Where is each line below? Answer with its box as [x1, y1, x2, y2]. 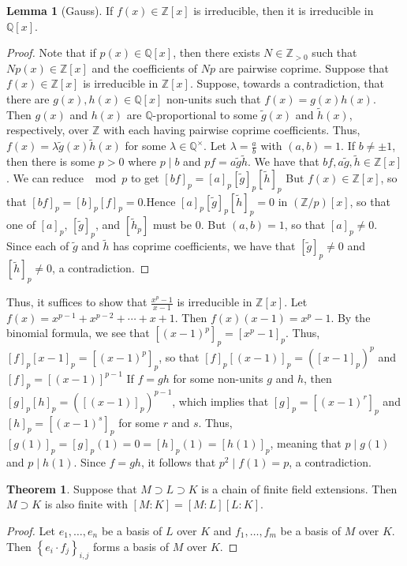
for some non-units [173, 369, 263, 386]
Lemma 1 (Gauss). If [6, 2, 114, 18]
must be [152, 216, 192, 233]
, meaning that [270, 435, 342, 452]
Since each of [6, 238, 69, 254]
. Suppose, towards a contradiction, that [189, 75, 384, 92]
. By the [330, 309, 371, 325]
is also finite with [44, 496, 128, 512]
